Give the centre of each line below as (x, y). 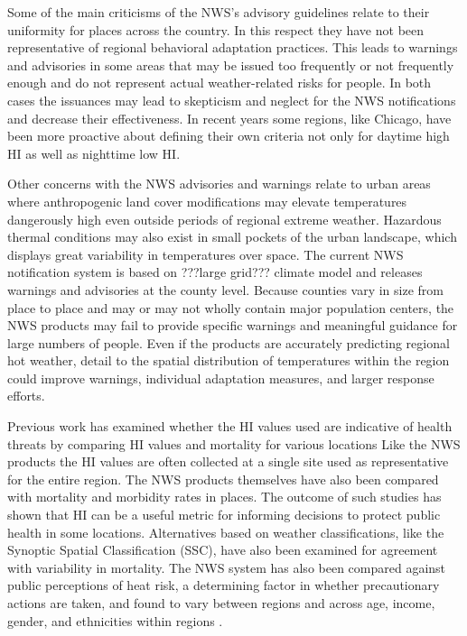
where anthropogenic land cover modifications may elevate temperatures (207, 201)
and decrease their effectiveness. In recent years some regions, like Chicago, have (229, 118)
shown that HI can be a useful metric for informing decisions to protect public (224, 515)
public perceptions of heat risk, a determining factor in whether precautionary (224, 585)
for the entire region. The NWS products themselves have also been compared (223, 479)
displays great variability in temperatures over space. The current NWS (205, 254)
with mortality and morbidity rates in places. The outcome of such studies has (224, 497)
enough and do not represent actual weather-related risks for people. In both (219, 83)
